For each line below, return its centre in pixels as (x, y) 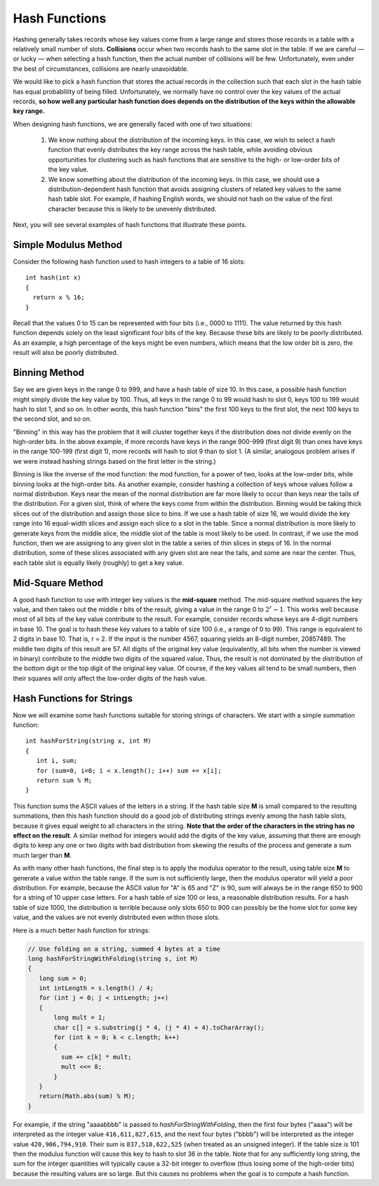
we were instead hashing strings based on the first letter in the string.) (115, 461)
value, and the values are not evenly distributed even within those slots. (117, 918)
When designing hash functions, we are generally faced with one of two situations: (133, 124)
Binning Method (48, 373)
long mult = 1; (80, 1018)
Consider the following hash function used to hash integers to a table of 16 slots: (129, 262)
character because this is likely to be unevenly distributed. (132, 209)
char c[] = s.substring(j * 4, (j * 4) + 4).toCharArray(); (159, 1027)
